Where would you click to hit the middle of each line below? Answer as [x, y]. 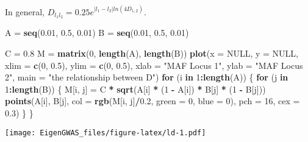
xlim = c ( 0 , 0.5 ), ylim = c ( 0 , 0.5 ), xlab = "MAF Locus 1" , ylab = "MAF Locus [154, 65]
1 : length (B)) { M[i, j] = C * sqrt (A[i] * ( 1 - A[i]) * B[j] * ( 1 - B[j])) [135, 89]
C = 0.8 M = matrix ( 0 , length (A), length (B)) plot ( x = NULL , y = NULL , [152, 53]
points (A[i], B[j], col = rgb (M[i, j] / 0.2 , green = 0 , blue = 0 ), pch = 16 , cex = [152, 101]
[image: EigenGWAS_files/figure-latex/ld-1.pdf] [106, 133]
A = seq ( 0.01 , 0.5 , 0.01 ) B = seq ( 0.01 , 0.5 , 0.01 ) [97, 33]
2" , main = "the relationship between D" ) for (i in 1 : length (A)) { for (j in [147, 77]
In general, [25, 11]
